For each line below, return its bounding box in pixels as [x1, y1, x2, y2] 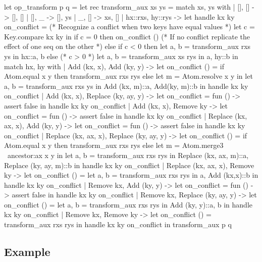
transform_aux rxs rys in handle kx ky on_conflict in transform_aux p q [4, 219, 232, 230]
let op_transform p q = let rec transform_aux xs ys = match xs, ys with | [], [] [4, 2, 250, 12]
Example [4, 244, 50, 259]
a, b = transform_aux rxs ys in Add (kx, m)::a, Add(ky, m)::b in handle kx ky [4, 80, 248, 91]
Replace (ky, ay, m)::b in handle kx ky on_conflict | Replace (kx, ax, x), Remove [4, 160, 254, 170]
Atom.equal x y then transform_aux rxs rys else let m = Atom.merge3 [4, 140, 224, 150]
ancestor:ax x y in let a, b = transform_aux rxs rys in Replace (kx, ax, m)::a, [7, 149, 249, 160]
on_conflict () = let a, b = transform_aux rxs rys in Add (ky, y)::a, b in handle [4, 199, 253, 209]
